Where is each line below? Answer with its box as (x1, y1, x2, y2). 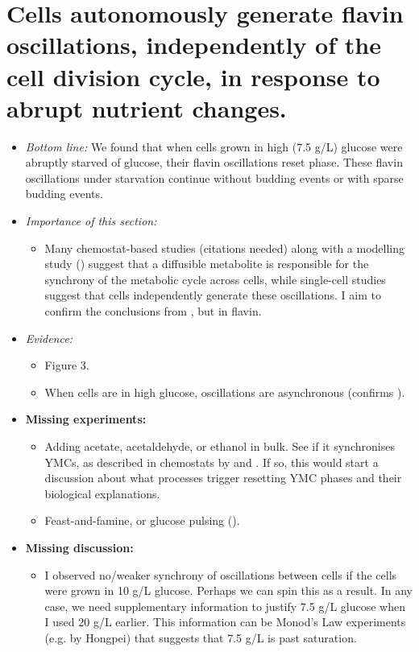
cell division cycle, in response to (6, 60, 380, 93)
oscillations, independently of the (6, 28, 381, 61)
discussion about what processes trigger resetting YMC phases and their (44, 469, 402, 486)
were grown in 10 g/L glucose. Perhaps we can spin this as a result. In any (44, 582, 413, 599)
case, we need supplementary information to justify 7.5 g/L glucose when (44, 597, 405, 614)
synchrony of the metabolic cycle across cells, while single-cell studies (44, 270, 386, 287)
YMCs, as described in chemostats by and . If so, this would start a (44, 453, 379, 470)
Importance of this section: (25, 213, 157, 229)
